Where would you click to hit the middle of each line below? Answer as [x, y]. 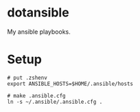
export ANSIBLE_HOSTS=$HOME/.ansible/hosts [70, 84]
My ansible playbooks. [39, 32]
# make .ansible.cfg [37, 96]
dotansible [38, 13]
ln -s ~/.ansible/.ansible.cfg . [55, 102]
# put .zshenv [27, 78]
